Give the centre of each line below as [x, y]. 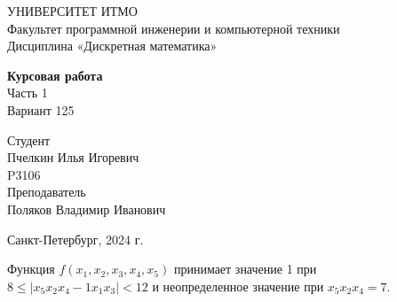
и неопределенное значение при [238, 286]
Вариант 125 [41, 109]
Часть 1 [28, 93]
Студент [29, 139]
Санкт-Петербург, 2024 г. [75, 239]
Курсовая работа [55, 75]
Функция [31, 269]
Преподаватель [47, 192]
